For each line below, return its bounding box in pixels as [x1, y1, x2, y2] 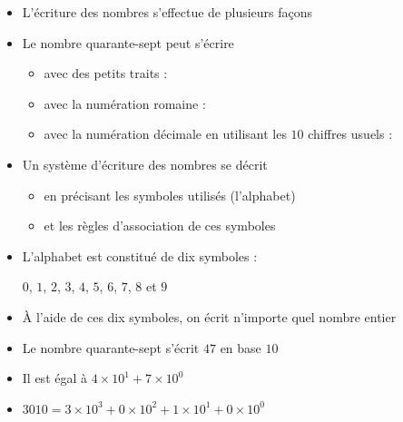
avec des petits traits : [44, 64, 168, 83]
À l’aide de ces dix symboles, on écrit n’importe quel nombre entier [22, 307, 397, 326]
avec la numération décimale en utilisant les [44, 124, 287, 143]
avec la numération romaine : [44, 93, 206, 113]
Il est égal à [22, 368, 88, 388]
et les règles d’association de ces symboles [44, 216, 276, 235]
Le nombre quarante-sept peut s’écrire [22, 33, 234, 52]
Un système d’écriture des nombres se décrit [22, 154, 268, 173]
